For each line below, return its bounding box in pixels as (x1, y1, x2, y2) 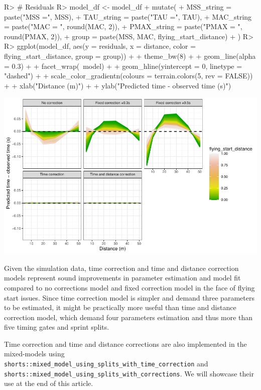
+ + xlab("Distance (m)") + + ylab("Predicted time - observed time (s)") (4, 80, 231, 90)
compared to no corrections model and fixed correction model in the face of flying (4, 282, 255, 292)
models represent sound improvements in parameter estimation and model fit (4, 272, 241, 283)
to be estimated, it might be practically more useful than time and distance (4, 302, 236, 313)
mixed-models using (4, 348, 65, 359)
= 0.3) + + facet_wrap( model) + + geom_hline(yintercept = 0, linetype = (4, 60, 242, 71)
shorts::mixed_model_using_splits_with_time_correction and (4, 358, 208, 369)
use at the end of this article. (4, 378, 93, 388)
